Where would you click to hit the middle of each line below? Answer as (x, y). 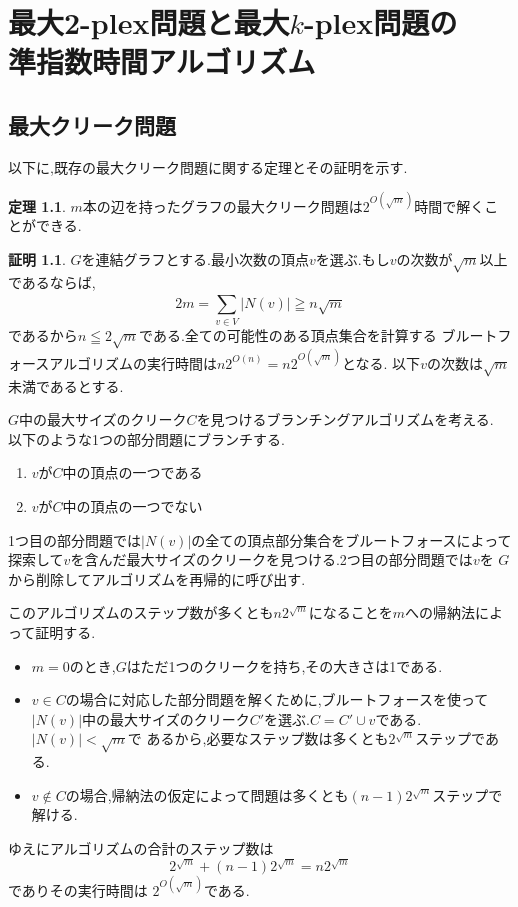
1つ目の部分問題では (74, 539)
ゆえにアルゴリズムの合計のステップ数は (141, 847)
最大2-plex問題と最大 (149, 22)
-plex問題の (381, 22)
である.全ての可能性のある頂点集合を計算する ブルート (318, 334)
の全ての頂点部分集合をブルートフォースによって (351, 539)
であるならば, (52, 281)
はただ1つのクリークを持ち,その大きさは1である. (284, 665)
